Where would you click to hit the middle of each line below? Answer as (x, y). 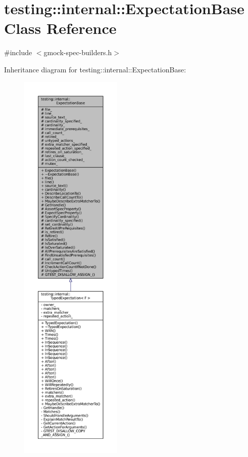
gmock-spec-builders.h (78, 52)
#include (18, 52)
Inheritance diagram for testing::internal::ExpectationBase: (95, 69)
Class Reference (60, 28)
